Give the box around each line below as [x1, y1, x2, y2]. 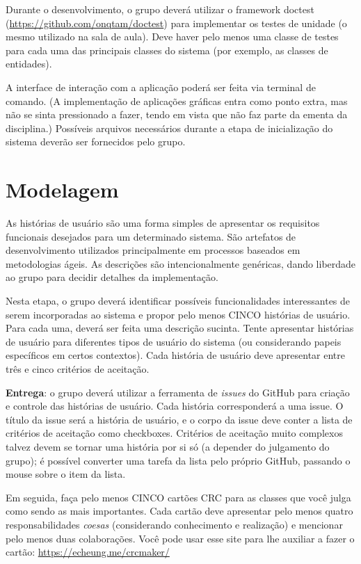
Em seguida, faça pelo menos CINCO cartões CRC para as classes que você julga [6, 490, 351, 504]
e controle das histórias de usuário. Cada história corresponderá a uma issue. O [6, 398, 344, 413]
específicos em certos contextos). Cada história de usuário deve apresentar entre [6, 348, 345, 362]
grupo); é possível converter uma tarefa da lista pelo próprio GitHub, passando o [6, 453, 351, 467]
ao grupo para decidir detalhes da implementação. [6, 270, 218, 284]
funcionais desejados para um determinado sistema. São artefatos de [6, 229, 296, 243]
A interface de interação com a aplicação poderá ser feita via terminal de [6, 79, 316, 94]
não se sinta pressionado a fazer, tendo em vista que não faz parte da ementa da [6, 107, 348, 122]
